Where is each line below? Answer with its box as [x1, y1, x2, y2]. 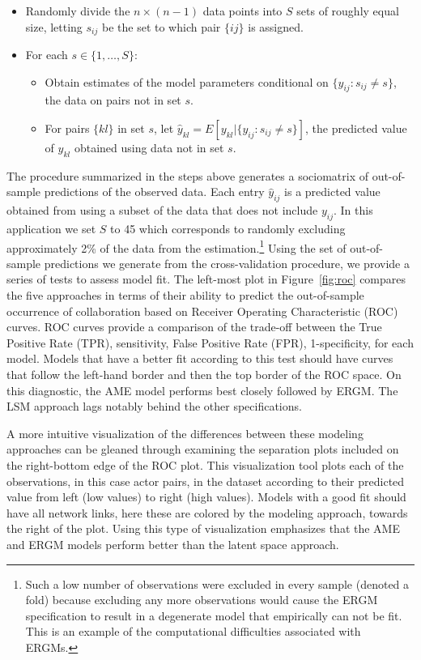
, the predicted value [305, 120, 407, 137]
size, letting [25, 18, 83, 35]
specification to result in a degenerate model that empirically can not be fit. [25, 607, 402, 624]
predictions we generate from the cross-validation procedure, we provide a [44, 254, 410, 271]
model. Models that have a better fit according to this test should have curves [6, 350, 393, 367]
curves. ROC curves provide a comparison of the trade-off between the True [6, 318, 382, 335]
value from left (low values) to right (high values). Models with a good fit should [6, 488, 406, 505]
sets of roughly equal [296, 2, 399, 19]
